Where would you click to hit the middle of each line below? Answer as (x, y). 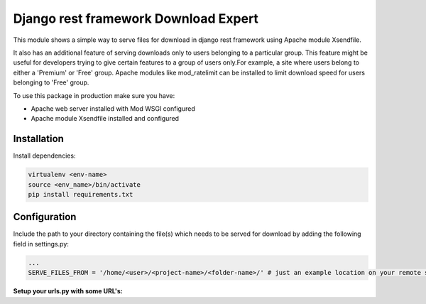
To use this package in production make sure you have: (94, 95)
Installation (38, 139)
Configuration (45, 217)
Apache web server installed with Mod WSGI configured (113, 108)
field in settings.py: (41, 244)
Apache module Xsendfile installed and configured (105, 119)
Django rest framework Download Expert (136, 18)
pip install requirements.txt (81, 194)
